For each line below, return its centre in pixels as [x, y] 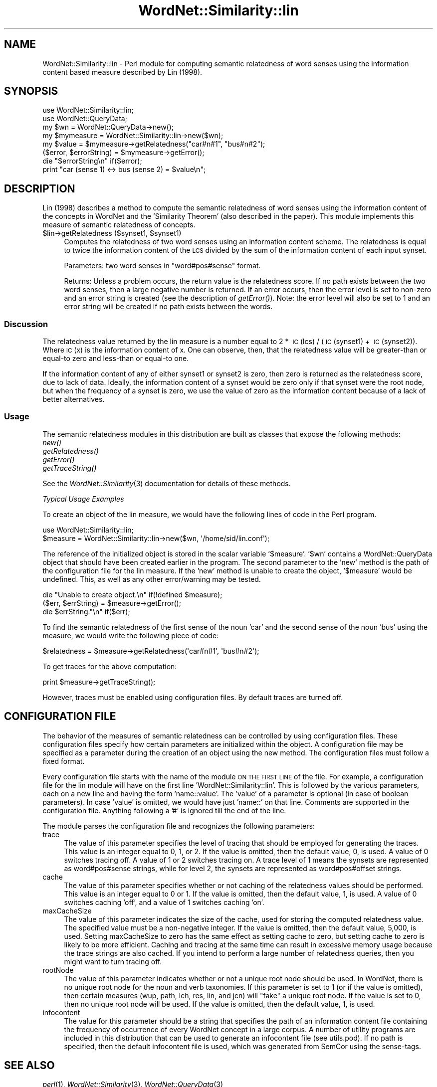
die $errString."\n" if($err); [86, 611]
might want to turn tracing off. [113, 961]
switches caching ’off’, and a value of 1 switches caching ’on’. [164, 902]
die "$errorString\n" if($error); [92, 161]
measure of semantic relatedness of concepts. [119, 225]
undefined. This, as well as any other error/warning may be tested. [152, 579]
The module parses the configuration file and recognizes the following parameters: [179, 826]
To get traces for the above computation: [110, 666]
